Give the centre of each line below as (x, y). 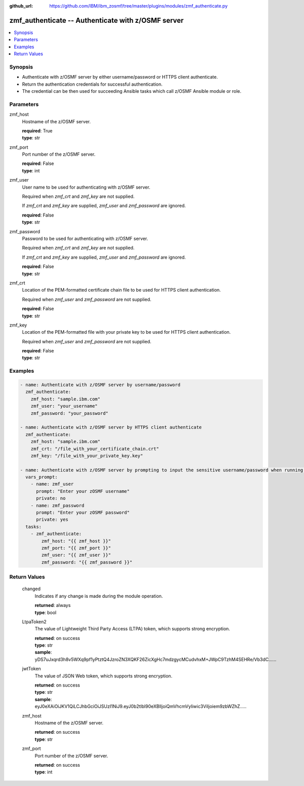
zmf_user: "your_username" (64, 406)
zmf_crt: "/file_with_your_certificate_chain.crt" (95, 449)
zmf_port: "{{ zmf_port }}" (76, 548)
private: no (51, 498)
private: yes (52, 520)
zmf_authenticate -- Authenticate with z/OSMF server (97, 20)
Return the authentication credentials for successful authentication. (92, 84)
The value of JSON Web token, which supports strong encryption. (103, 676)
